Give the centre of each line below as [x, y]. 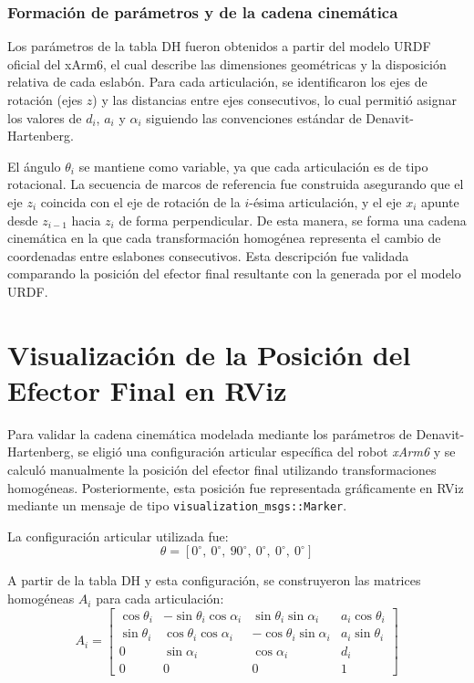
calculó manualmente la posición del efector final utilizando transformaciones [222, 470]
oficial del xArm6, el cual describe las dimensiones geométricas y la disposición [227, 63]
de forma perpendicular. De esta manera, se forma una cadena [293, 220]
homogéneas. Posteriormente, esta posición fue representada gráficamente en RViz [236, 487]
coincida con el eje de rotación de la [140, 201]
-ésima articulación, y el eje [325, 201]
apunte [440, 201]
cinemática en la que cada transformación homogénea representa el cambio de [224, 238]
